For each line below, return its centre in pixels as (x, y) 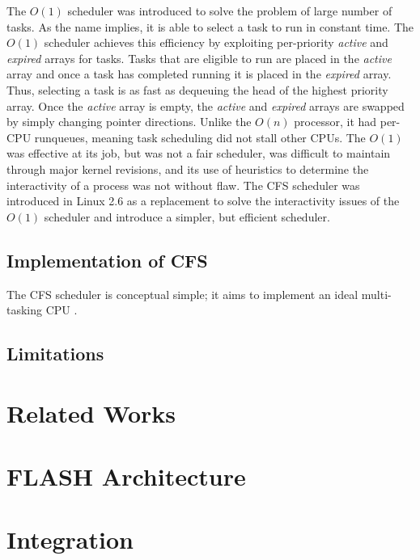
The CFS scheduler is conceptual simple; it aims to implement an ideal (182, 294)
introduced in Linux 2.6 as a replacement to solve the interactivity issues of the (203, 201)
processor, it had (335, 122)
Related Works (91, 413)
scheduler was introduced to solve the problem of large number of (230, 11)
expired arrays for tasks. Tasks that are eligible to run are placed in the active (199, 58)
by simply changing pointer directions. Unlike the (129, 122)
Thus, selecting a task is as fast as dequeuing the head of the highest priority (197, 89)
